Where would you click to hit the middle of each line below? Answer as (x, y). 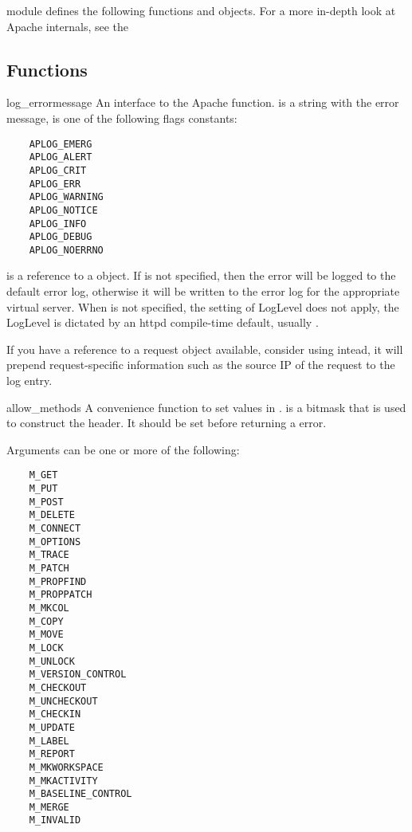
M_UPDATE (52, 727)
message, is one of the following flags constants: (122, 118)
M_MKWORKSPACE (66, 767)
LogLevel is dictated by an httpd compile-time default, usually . (163, 322)
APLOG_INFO (58, 224)
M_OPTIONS (55, 542)
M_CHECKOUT (58, 687)
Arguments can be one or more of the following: (123, 449)
